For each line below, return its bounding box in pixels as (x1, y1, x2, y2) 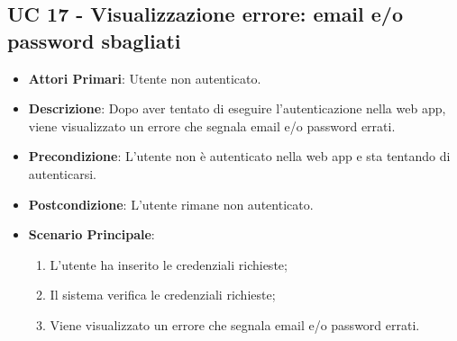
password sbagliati (7, 26, 181, 54)
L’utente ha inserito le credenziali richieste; (50, 255, 288, 274)
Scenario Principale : (28, 225, 155, 244)
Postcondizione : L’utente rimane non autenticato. (28, 194, 314, 213)
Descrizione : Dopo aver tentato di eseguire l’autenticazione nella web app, (28, 99, 446, 118)
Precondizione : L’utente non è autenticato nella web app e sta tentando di (28, 147, 451, 166)
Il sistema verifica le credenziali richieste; (50, 285, 276, 304)
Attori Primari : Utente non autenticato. (28, 68, 261, 87)
